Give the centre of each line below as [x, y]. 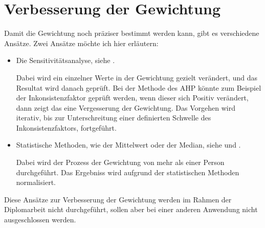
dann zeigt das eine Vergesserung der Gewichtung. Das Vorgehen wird [126, 107]
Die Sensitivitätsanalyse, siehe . [65, 60]
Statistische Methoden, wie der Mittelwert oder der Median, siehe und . [128, 145]
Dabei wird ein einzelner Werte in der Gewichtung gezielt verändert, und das [137, 77]
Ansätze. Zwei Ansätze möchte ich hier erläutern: [81, 43]
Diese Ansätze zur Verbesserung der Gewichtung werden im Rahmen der [118, 199]
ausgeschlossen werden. [40, 220]
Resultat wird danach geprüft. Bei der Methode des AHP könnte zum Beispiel [139, 87]
